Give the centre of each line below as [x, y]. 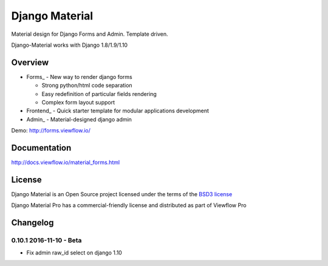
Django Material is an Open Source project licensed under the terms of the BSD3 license [122, 194]
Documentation [41, 148]
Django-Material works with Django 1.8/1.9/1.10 [69, 45]
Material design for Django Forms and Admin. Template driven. [90, 34]
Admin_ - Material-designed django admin [79, 119]
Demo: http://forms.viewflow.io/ [51, 131]
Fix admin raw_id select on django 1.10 [74, 253]
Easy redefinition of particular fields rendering [99, 94]
